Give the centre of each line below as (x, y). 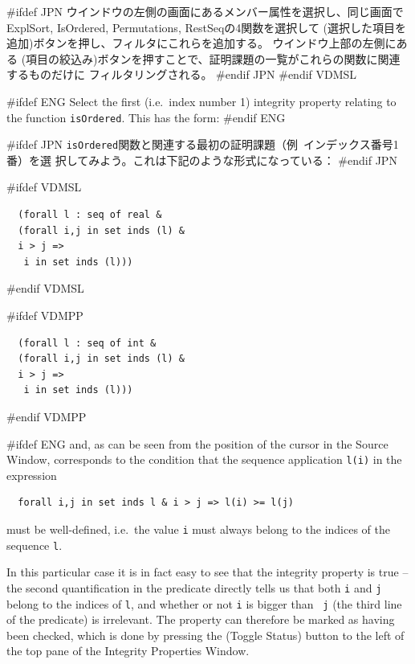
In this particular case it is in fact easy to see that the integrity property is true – (207, 572)
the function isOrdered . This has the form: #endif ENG (146, 117)
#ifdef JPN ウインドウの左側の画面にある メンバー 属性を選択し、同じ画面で (205, 11)
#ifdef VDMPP (45, 316)
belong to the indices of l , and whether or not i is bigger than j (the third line (204, 603)
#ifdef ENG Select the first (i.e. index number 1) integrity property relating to (201, 101)
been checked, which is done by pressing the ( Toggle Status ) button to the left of (205, 635)
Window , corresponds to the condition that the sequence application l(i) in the (204, 459)
